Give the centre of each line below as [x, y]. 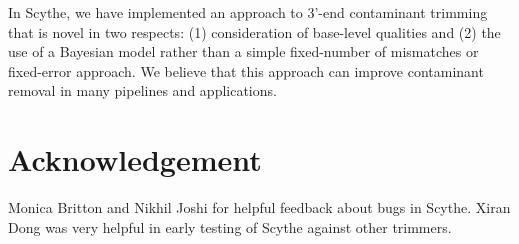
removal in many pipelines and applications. [142, 90]
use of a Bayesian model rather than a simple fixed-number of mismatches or [243, 51]
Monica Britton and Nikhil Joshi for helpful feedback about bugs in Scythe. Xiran [259, 207]
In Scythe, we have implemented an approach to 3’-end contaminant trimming [248, 12]
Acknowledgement [135, 159]
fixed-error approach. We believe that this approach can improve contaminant [246, 70]
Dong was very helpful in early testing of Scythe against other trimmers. [230, 226]
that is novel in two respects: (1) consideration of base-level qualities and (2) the [254, 31]
